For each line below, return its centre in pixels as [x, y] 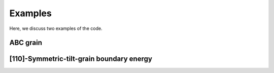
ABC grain [26, 43]
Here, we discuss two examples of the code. [56, 28]
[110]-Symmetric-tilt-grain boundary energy [81, 59]
